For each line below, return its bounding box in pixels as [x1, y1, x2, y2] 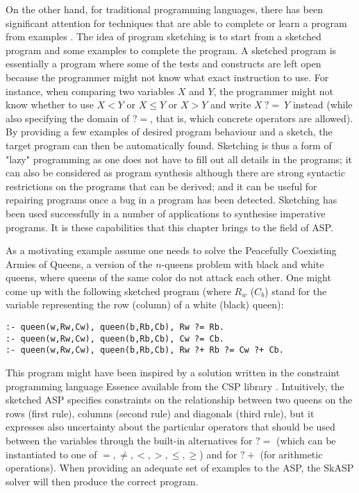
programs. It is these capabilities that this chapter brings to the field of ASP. [6, 219, 333, 234]
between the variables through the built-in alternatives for [6, 433, 253, 447]
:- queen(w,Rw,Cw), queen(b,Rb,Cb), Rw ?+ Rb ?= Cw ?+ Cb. [6, 345, 284, 356]
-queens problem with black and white [161, 256, 324, 271]
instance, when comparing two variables [6, 83, 175, 98]
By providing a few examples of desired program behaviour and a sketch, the [6, 124, 333, 139]
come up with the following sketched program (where [6, 283, 231, 298]
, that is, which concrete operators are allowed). [150, 110, 353, 125]
